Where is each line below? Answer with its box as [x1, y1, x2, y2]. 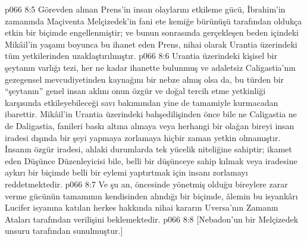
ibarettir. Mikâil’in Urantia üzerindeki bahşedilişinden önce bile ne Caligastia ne [5, 108, 297, 120]
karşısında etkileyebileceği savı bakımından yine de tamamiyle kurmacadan [5, 96, 278, 108]
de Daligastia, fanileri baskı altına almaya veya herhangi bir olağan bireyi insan [5, 119, 295, 132]
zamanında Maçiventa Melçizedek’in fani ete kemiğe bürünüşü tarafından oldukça [5, 14, 302, 27]
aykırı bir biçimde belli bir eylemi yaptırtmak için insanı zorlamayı [5, 166, 248, 179]
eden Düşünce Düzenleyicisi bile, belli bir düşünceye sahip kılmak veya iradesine [5, 154, 297, 167]
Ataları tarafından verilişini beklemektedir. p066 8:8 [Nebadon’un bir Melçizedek [5, 212, 299, 225]
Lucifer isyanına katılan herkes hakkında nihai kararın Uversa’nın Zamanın [5, 201, 278, 214]
